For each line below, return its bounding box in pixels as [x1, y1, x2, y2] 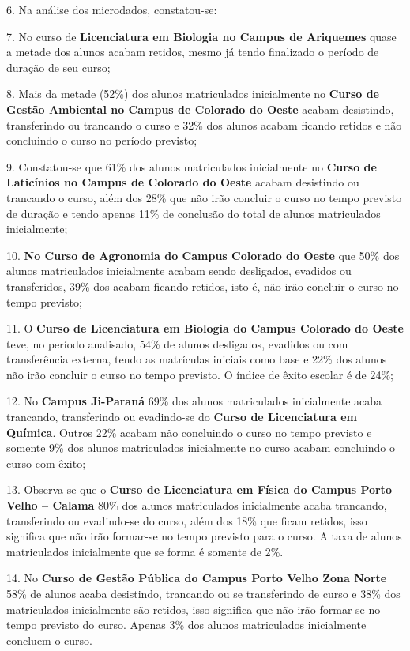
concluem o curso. [6, 631, 92, 648]
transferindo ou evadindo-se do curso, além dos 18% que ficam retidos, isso [6, 512, 367, 529]
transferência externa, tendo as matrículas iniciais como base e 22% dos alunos [6, 351, 387, 367]
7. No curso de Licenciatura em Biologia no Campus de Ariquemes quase [6, 28, 397, 44]
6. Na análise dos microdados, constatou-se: [6, 2, 217, 17]
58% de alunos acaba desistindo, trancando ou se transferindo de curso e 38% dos [6, 585, 401, 601]
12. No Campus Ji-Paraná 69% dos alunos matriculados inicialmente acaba [6, 393, 382, 409]
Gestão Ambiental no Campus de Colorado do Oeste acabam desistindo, [6, 100, 394, 117]
